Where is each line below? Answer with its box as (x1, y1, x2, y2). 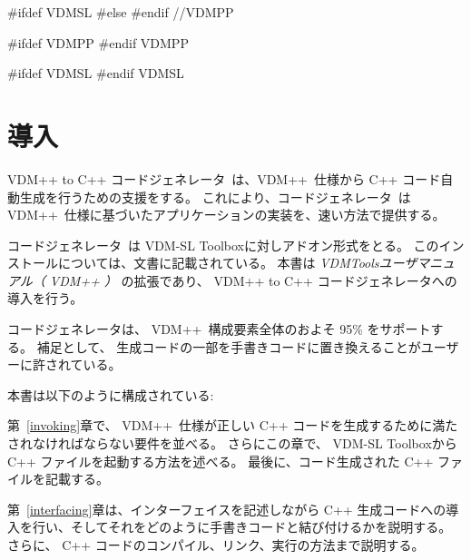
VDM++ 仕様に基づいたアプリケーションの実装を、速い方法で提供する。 (7, 205, 446, 224)
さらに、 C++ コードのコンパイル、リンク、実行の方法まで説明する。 (7, 535, 425, 554)
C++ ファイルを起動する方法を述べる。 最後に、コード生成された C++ (7, 451, 434, 470)
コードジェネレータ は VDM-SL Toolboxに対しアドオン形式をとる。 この (7, 235, 439, 254)
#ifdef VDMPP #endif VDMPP (7, 33, 189, 52)
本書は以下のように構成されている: (7, 385, 214, 404)
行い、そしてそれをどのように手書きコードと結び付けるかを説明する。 (32, 517, 452, 536)
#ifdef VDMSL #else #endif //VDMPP (7, 3, 234, 21)
